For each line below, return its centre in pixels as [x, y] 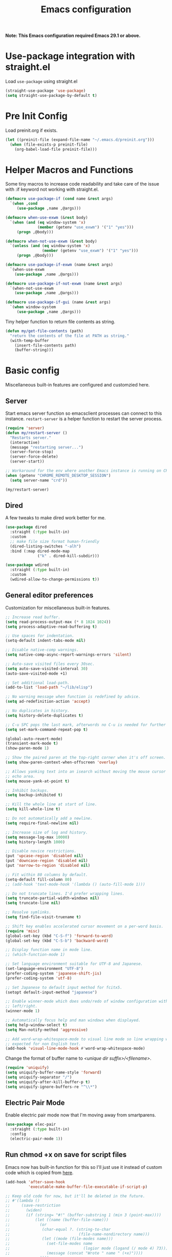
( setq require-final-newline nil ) [42, 823]
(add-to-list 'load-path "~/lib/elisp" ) [49, 687]
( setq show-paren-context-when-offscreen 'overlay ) [61, 762]
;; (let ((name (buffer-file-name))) [57, 1220]
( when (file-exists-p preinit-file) [49, 145]
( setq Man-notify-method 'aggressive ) [47, 1030]
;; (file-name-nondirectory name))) [78, 1234]
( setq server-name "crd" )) [39, 480]
